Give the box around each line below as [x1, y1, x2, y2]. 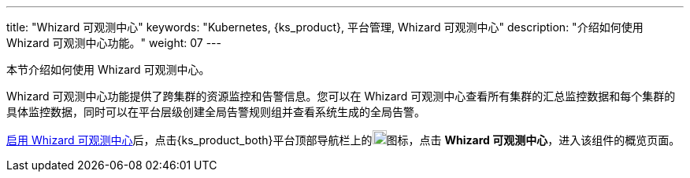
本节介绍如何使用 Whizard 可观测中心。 [6, 63, 210, 76]
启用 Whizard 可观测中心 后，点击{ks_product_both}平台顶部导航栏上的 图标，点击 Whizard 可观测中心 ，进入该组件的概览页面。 [6, 133, 681, 147]
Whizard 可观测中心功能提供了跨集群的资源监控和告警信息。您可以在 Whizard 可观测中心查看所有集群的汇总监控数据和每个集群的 [6, 89, 676, 103]
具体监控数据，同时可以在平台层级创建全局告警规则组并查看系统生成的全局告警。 [6, 105, 425, 118]
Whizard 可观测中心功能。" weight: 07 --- [6, 36, 221, 49]
